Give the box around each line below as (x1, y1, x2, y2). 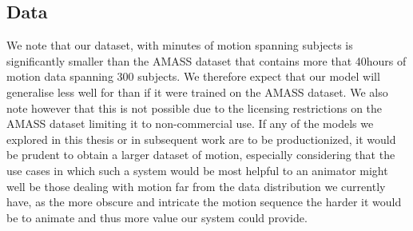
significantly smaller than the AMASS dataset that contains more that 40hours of (6, 52, 407, 69)
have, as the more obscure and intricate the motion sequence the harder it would (6, 193, 402, 210)
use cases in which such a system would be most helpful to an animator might (6, 161, 388, 178)
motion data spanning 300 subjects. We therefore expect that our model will (6, 68, 380, 85)
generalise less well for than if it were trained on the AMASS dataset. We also (6, 83, 388, 100)
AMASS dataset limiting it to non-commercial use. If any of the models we (6, 115, 374, 132)
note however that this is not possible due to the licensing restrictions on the (6, 99, 383, 116)
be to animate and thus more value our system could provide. (6, 209, 308, 225)
